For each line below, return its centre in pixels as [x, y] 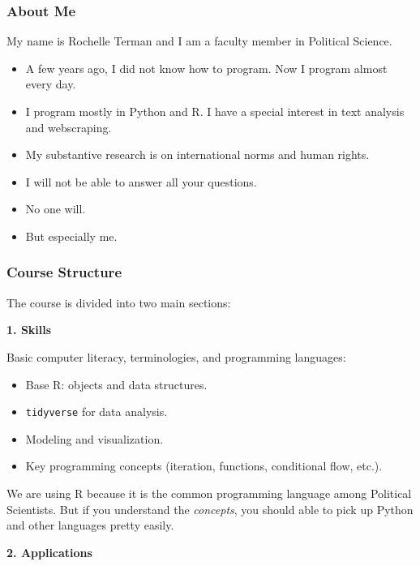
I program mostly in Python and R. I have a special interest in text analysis [215, 111]
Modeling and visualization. [94, 438]
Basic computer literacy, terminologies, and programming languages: [176, 356]
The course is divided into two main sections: [119, 302]
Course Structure [64, 272]
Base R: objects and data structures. [116, 384]
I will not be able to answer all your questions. [141, 181]
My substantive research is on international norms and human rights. [197, 154]
